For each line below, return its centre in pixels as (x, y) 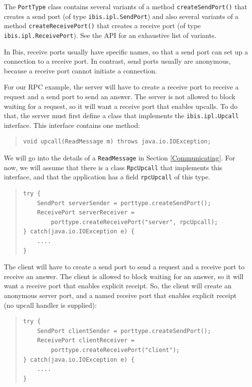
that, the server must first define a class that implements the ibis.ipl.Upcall (121, 115)
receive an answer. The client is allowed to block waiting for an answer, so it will (124, 276)
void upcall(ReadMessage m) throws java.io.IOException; (117, 142)
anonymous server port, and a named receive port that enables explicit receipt (120, 295)
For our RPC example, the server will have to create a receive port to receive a (121, 87)
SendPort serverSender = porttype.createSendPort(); (124, 203)
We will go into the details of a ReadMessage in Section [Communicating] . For (120, 158)
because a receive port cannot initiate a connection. (81, 70)
